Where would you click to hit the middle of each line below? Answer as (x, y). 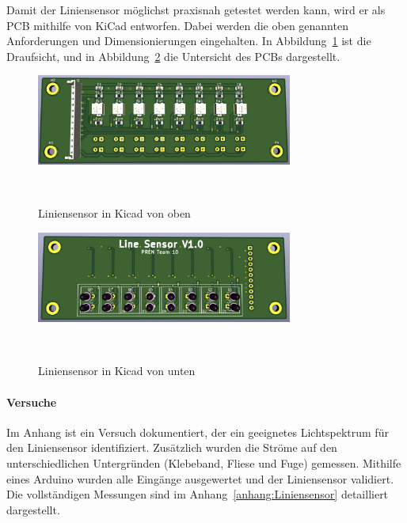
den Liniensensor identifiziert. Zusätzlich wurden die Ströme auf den (172, 447)
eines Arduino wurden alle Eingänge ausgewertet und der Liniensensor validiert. (200, 478)
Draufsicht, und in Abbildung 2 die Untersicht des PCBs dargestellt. (173, 56)
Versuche (32, 402)
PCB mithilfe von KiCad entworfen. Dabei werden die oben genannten (177, 25)
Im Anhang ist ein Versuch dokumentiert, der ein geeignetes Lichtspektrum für (198, 432)
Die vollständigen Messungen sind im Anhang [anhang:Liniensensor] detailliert (198, 494)
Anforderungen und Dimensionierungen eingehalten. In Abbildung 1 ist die (189, 41)
